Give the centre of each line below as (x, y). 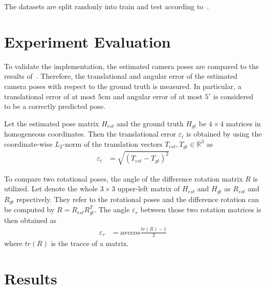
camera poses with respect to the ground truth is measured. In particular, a (123, 86)
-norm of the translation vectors (113, 143)
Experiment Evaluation (87, 41)
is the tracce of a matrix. (90, 243)
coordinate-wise (28, 143)
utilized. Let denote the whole (51, 188)
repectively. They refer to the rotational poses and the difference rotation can (138, 199)
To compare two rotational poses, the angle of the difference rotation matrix (124, 178)
